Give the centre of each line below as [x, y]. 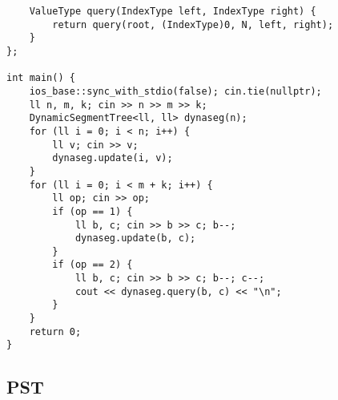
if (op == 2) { [93, 265]
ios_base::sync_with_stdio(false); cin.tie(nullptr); [175, 91]
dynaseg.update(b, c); [135, 238]
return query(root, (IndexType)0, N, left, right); [193, 24]
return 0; [55, 331]
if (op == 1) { [93, 211]
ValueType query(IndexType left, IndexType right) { [173, 11]
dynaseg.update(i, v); [113, 158]
